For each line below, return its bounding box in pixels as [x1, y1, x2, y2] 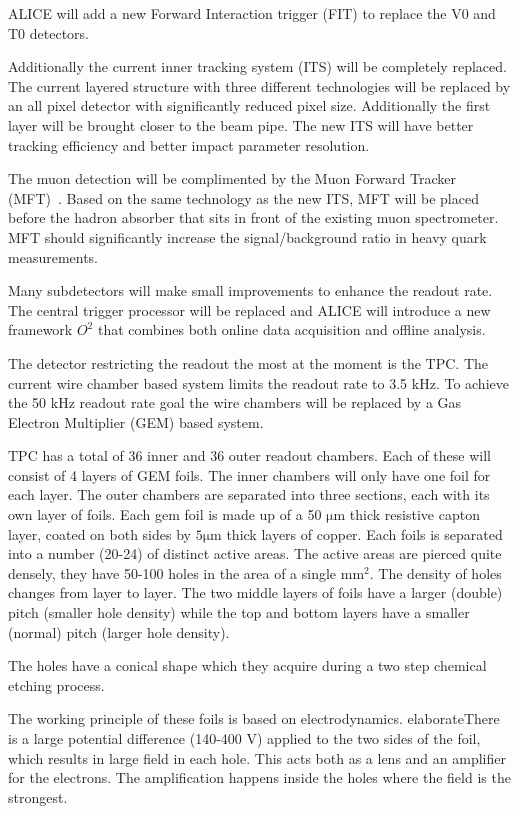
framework [8, 319, 73, 340]
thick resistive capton [349, 504, 480, 525]
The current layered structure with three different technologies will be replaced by [8, 75, 511, 96]
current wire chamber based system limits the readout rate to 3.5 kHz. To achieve [8, 372, 509, 393]
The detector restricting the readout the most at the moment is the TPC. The [8, 352, 489, 373]
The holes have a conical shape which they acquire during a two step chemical [8, 655, 487, 676]
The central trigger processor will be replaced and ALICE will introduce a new [8, 299, 491, 320]
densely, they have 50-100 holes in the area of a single [8, 562, 337, 583]
